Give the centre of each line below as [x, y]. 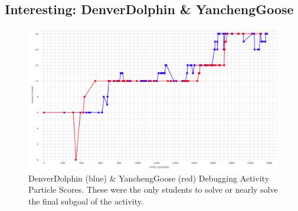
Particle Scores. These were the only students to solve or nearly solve [153, 189]
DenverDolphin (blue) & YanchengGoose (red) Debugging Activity [149, 178]
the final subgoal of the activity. [86, 201]
